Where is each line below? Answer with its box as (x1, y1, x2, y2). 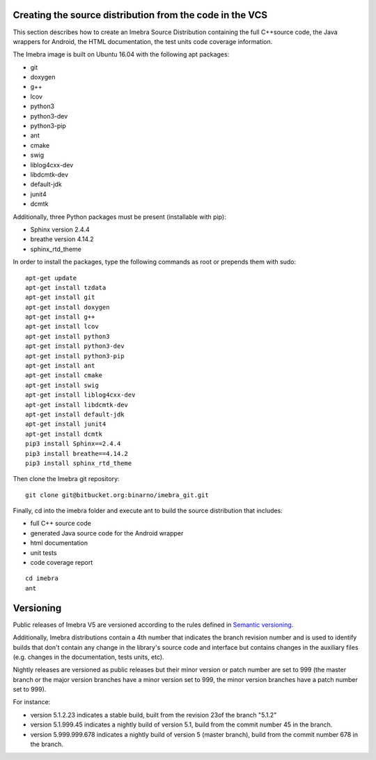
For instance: (13, 698, 51, 706)
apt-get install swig (25, 381, 99, 389)
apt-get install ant (25, 362, 95, 370)
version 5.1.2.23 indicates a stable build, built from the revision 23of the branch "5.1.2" (30, 710, 277, 719)
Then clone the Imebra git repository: (13, 475, 120, 483)
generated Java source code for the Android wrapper (30, 529, 184, 537)
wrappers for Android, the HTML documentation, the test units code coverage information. (13, 37, 273, 45)
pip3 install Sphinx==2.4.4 (25, 440, 121, 448)
